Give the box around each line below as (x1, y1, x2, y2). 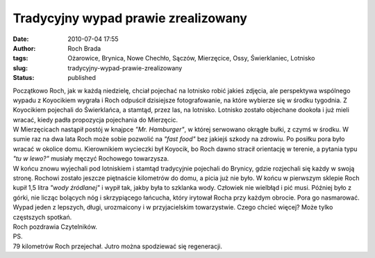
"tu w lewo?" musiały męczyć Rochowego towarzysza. (12, 154, 169, 163)
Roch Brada (67, 44, 101, 52)
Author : (12, 44, 36, 52)
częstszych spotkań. (12, 213, 72, 221)
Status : (12, 74, 35, 82)
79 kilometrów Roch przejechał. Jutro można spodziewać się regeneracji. (12, 242, 222, 250)
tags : (12, 54, 28, 63)
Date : (12, 35, 29, 43)
